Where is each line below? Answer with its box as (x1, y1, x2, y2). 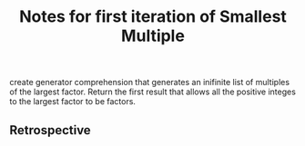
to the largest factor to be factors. (9, 96, 137, 107)
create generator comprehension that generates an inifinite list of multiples (9, 77, 290, 88)
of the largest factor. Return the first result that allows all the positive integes (9, 86, 296, 97)
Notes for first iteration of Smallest (19, 6, 287, 27)
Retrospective (9, 122, 91, 138)
